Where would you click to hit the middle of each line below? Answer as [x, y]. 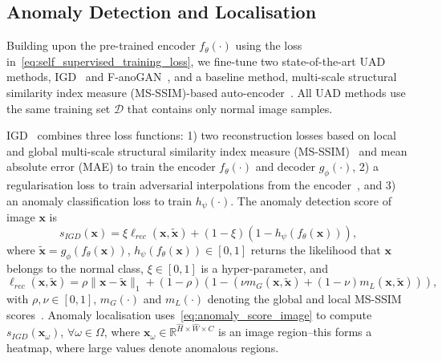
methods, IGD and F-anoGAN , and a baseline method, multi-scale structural [202, 77]
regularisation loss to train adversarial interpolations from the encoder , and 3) [201, 185]
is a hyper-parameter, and [264, 268]
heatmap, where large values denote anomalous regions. [143, 347]
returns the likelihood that [316, 249]
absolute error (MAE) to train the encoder [111, 166]
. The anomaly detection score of [311, 200]
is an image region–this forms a [295, 332]
